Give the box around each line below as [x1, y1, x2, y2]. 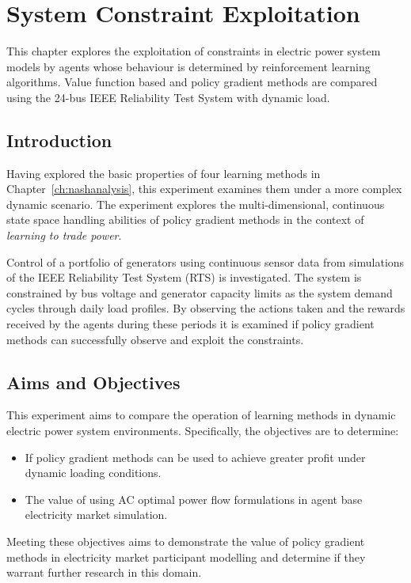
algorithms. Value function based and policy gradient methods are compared [6, 74, 378, 90]
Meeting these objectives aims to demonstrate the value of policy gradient [6, 533, 365, 549]
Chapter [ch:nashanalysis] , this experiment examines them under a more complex [6, 180, 402, 197]
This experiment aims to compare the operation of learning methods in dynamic [6, 407, 396, 423]
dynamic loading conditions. [25, 464, 162, 481]
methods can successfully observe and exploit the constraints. [6, 331, 304, 347]
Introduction [6, 127, 112, 152]
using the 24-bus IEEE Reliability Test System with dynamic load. [6, 89, 330, 105]
